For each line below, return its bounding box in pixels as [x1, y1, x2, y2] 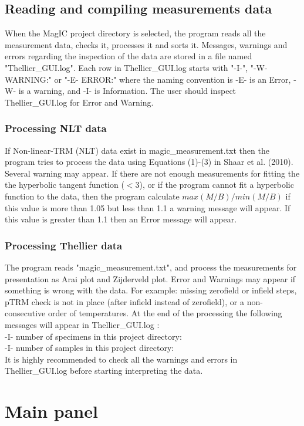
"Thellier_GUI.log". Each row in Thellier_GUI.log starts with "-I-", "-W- [5, 61, 268, 73]
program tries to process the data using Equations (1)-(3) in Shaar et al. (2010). [5, 155, 293, 168]
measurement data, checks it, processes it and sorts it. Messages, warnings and [5, 38, 288, 50]
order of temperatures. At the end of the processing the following [48, 307, 282, 319]
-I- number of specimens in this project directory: [5, 330, 182, 342]
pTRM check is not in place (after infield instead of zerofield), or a [5, 295, 245, 307]
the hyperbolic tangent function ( [5, 178, 124, 191]
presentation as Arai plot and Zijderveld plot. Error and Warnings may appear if [5, 272, 296, 285]
